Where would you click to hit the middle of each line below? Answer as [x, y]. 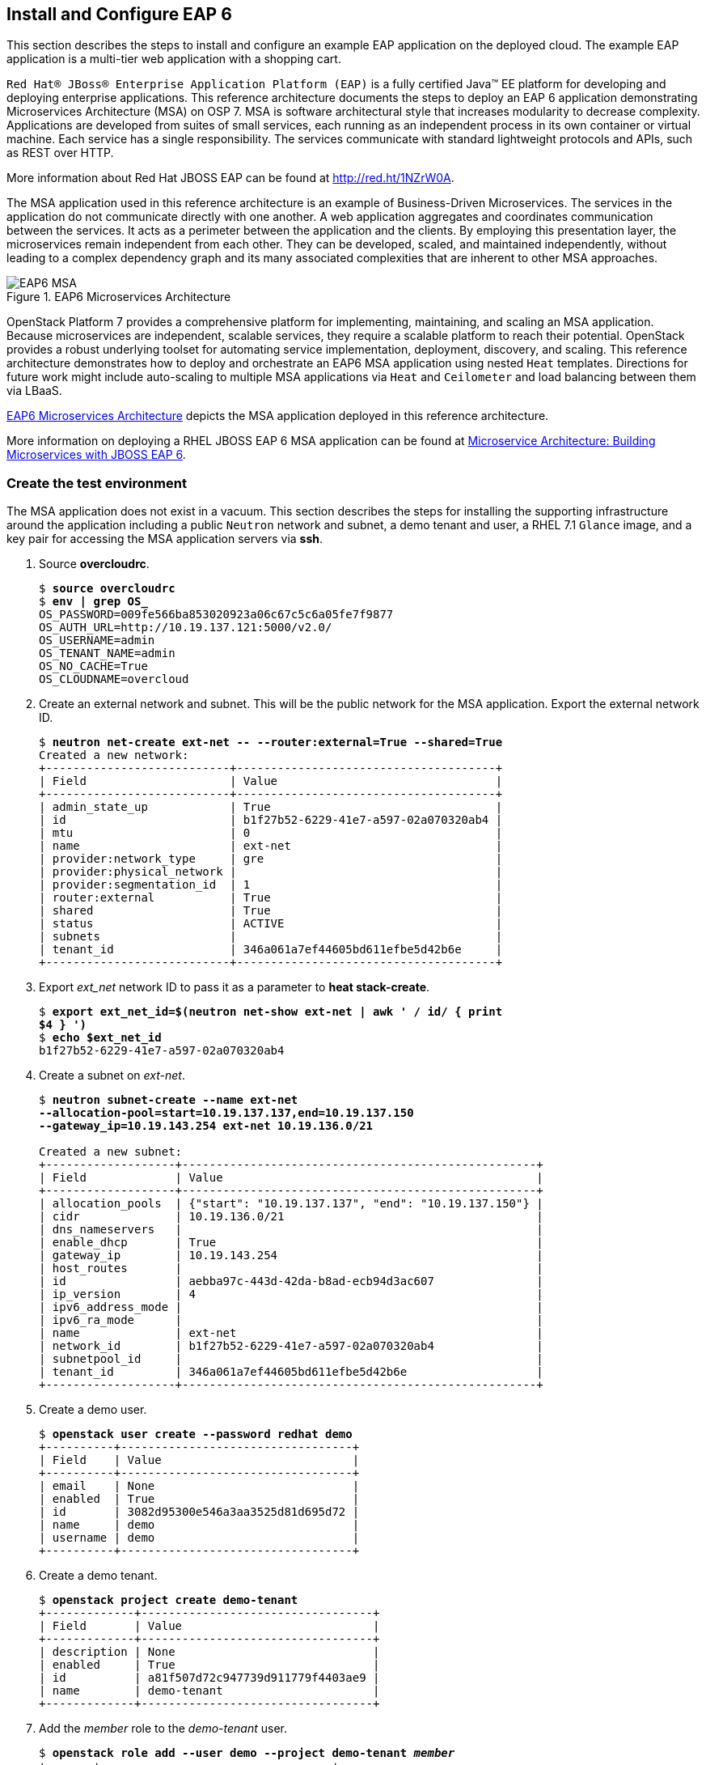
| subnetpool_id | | [291, 1359]
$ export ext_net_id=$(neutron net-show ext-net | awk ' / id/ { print [271, 1012]
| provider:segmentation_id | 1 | [271, 885]
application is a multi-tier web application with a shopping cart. [174, 59]
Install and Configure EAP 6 [119, 14]
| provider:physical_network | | [271, 872]
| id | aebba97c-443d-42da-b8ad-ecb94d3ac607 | [291, 1281]
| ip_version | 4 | [291, 1294]
